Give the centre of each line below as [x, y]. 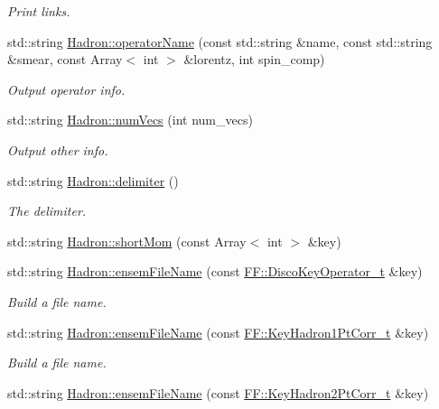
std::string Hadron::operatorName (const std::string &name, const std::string [220, 41]
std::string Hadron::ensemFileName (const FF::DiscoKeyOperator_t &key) [215, 271]
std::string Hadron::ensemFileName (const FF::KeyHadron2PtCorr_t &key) [218, 392]
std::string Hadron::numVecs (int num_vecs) [130, 120]
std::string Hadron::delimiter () [93, 180]
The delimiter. [47, 211]
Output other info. [58, 149]
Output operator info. [66, 89]
